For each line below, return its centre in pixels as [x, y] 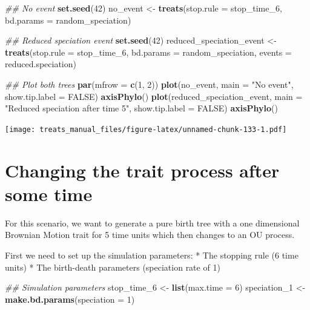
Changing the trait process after [142, 170]
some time [49, 193]
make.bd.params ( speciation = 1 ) [70, 299]
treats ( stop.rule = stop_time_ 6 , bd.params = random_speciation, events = [148, 52]
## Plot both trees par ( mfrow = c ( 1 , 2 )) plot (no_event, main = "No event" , [149, 84]
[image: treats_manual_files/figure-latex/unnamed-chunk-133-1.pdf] [146, 129]
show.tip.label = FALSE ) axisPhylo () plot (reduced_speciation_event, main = [154, 96]
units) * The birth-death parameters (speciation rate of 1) [113, 267]
